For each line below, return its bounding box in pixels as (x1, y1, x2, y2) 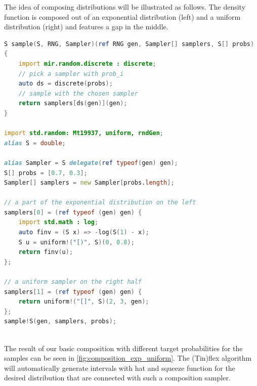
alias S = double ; (4, 139, 66, 147)
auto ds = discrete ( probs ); (18, 80, 113, 88)
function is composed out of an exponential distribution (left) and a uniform (4, 11, 241, 22)
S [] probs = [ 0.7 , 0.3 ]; (4, 169, 88, 177)
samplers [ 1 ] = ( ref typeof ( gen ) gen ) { (4, 288, 142, 295)
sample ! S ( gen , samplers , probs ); (4, 318, 117, 325)
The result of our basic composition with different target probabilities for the (4, 342, 243, 353)
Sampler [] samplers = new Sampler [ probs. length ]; (4, 179, 175, 187)
